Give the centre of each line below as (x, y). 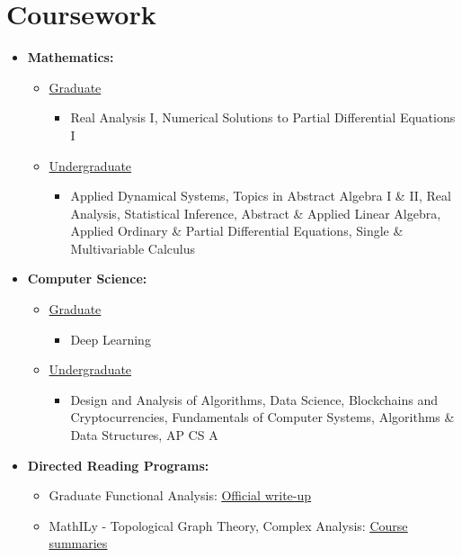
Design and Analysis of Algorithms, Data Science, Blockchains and (254, 399)
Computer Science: (87, 278)
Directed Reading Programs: (118, 465)
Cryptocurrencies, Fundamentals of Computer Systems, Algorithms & (262, 417)
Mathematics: (71, 57)
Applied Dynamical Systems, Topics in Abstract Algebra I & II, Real (261, 196)
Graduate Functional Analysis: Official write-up (180, 495)
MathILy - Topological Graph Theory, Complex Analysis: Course (228, 525)
